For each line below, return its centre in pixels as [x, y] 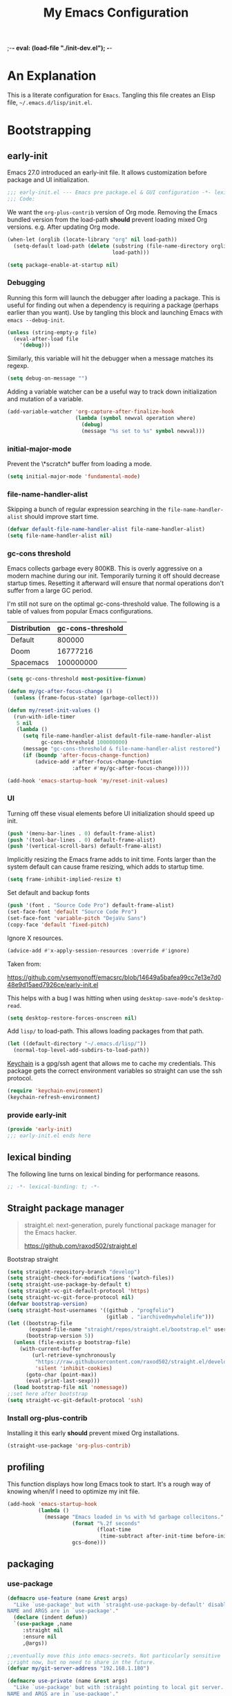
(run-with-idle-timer [45, 717]
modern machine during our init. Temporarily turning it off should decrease [114, 576]
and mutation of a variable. [46, 399]
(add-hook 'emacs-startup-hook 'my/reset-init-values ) [88, 781]
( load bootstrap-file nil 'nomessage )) [71, 1388]
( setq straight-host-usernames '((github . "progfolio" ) [91, 1310]
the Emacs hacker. [50, 1232]
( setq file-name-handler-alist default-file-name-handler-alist [117, 736]
